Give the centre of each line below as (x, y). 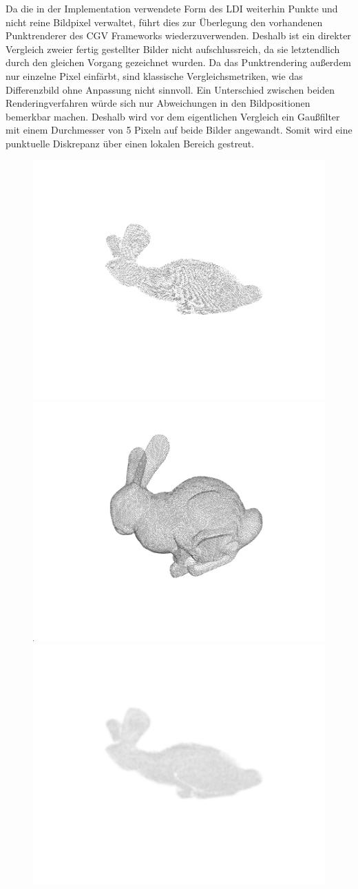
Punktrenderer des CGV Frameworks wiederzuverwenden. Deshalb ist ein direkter (178, 35)
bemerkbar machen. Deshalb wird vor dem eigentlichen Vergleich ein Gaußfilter (173, 116)
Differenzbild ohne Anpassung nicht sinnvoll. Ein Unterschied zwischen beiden (170, 89)
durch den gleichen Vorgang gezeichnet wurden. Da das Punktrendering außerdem (179, 62)
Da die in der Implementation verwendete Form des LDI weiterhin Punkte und (172, 8)
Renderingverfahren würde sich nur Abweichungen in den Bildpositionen (158, 103)
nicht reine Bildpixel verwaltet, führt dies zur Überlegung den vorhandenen (164, 22)
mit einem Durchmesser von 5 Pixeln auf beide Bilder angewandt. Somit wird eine (179, 130)
